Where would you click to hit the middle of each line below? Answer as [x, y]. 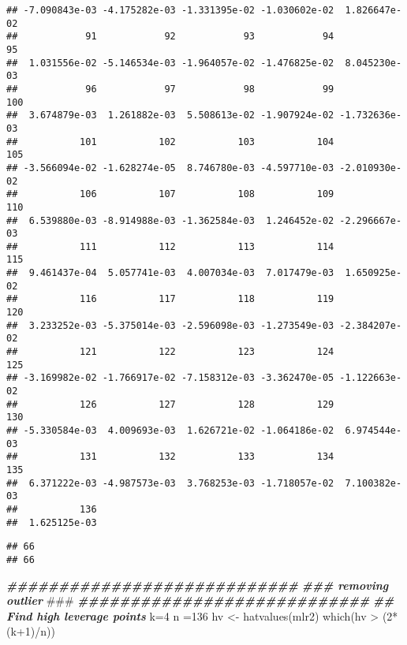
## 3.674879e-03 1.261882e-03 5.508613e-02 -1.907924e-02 [170, 116]
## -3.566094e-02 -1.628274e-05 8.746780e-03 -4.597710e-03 [170, 168]
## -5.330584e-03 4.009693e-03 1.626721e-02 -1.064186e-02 [170, 431]
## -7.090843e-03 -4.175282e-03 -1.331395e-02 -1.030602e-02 [170, 10]
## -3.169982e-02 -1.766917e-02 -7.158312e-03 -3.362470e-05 [170, 378]
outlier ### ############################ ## [200, 600]
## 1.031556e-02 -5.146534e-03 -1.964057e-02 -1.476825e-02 [170, 63]
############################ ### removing [198, 585]
